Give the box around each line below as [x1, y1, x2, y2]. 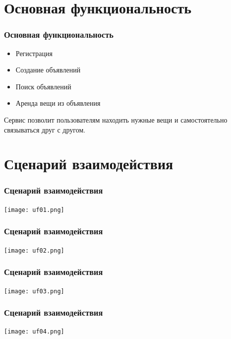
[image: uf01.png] [4, 206, 64, 213]
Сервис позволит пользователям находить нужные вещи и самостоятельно [4, 114, 228, 125]
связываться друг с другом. [4, 124, 86, 135]
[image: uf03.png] [4, 287, 64, 295]
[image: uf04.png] [4, 328, 64, 336]
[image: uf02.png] [4, 247, 64, 254]
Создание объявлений [15, 65, 81, 75]
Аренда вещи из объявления [15, 98, 101, 108]
